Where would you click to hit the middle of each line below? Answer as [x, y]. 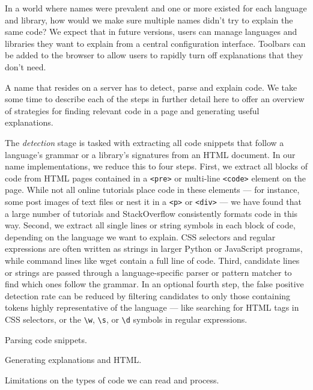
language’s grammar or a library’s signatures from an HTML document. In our [150, 154]
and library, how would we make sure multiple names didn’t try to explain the [149, 20]
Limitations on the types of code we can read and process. [112, 379]
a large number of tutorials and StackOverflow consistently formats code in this [151, 213]
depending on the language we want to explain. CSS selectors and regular [140, 236]
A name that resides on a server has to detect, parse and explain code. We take [151, 87]
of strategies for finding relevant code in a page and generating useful [132, 110]
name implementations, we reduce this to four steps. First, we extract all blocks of [156, 166]
